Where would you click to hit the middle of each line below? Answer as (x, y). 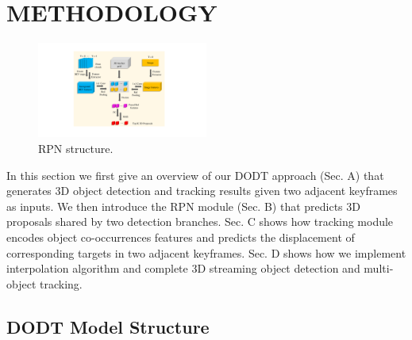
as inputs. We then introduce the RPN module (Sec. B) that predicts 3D (183, 206)
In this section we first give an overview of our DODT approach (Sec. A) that (195, 175)
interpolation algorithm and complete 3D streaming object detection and (183, 268)
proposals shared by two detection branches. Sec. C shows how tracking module (200, 222)
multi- (379, 268)
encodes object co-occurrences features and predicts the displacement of (181, 237)
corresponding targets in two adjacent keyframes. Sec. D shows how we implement (206, 252)
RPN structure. (76, 148)
